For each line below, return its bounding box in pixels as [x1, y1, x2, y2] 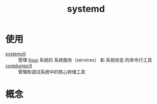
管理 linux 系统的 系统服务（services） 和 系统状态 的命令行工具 [18, 57, 152, 63]
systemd [66, 3, 105, 15]
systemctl [5, 51, 26, 57]
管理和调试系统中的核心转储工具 [18, 69, 85, 75]
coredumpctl [5, 63, 32, 69]
